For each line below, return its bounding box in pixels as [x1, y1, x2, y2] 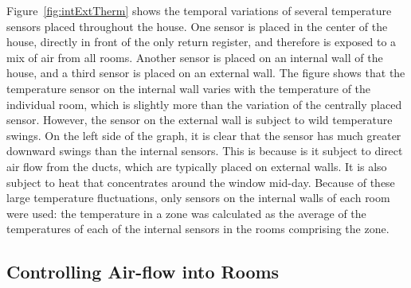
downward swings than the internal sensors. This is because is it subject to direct [6, 142, 403, 159]
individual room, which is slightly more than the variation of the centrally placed [6, 95, 402, 112]
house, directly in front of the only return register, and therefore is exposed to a [6, 33, 397, 50]
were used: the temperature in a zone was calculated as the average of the [6, 204, 366, 221]
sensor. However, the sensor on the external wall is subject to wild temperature [6, 111, 393, 128]
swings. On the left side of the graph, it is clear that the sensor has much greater [6, 126, 401, 143]
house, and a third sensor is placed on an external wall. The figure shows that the [6, 64, 405, 81]
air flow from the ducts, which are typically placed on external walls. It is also [6, 158, 387, 174]
